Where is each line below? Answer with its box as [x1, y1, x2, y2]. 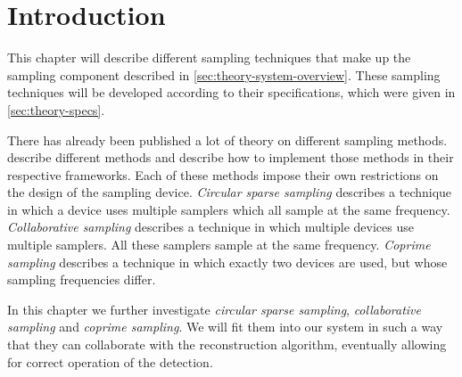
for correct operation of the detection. [7, 352, 213, 371]
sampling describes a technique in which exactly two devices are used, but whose [7, 252, 448, 271]
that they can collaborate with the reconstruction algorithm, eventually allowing [7, 335, 447, 354]
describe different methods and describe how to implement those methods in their [7, 148, 454, 167]
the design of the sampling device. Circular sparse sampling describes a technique [7, 183, 452, 201]
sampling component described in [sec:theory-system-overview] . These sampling [7, 65, 441, 84]
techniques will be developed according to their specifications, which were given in [7, 83, 456, 102]
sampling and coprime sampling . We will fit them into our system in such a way [7, 317, 443, 336]
